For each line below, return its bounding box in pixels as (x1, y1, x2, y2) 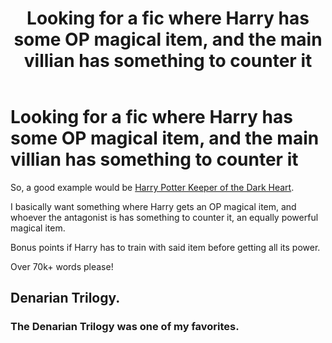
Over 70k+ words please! (10, 260, 114, 272)
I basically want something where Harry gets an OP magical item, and (10, 200, 297, 212)
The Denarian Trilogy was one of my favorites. (10, 320, 240, 334)
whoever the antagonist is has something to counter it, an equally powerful (10, 211, 319, 223)
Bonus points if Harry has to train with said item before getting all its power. (10, 241, 321, 253)
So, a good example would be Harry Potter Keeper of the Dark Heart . (10, 181, 295, 193)
